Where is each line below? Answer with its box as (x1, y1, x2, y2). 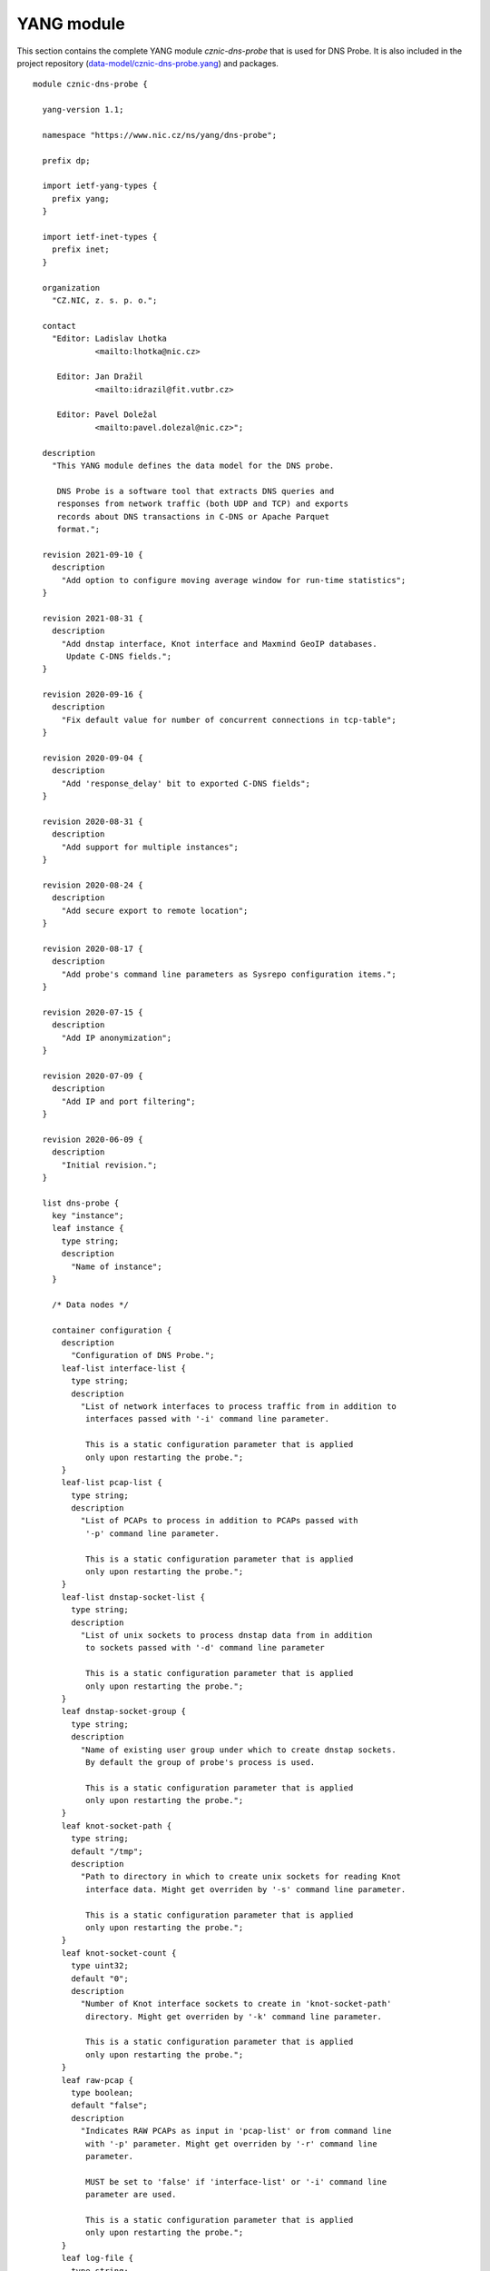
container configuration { (51, 1324, 172, 1335)
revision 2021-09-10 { (42, 550, 143, 560)
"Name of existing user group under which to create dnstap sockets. (80, 1744, 397, 1755)
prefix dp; (42, 155, 91, 165)
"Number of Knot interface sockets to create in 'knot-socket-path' (80, 1998, 392, 2009)
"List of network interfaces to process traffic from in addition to (80, 1401, 397, 1412)
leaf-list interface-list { (61, 1363, 186, 1374)
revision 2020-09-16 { (42, 689, 143, 699)
